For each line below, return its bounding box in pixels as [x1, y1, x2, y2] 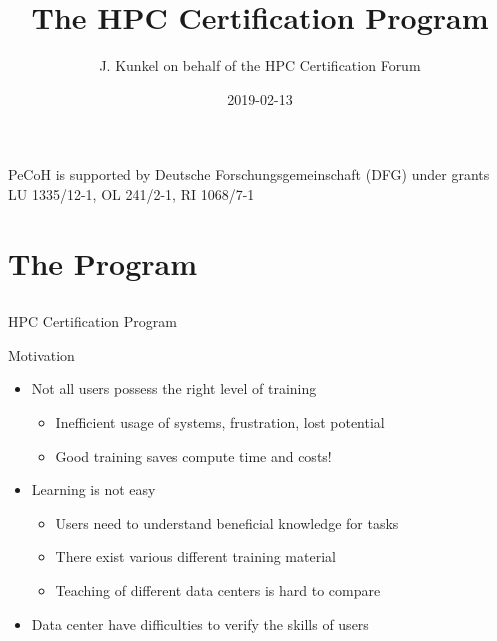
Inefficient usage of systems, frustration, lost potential [55, 412, 385, 433]
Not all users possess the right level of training [31, 378, 317, 399]
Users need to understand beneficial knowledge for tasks [55, 512, 399, 533]
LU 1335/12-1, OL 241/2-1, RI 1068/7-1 [8, 183, 255, 204]
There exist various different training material [55, 546, 336, 567]
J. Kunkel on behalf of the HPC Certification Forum [99, 55, 421, 76]
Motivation [8, 344, 75, 365]
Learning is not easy [31, 479, 156, 500]
